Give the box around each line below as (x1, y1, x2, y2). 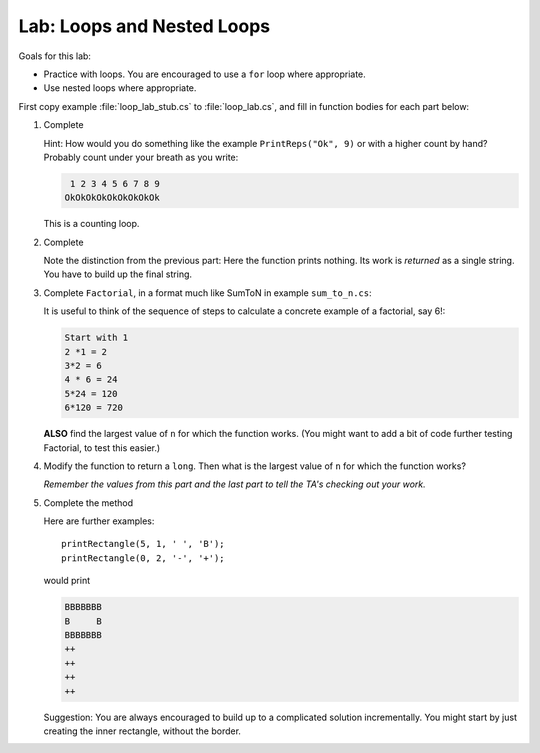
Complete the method (43, 496, 134, 509)
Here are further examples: (43, 515, 155, 527)
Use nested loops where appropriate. (43, 82, 197, 94)
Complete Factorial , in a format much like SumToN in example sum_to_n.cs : (43, 286, 372, 299)
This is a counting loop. (43, 218, 140, 230)
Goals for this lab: (18, 50, 92, 62)
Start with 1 (64, 332, 129, 344)
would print (43, 575, 90, 587)
